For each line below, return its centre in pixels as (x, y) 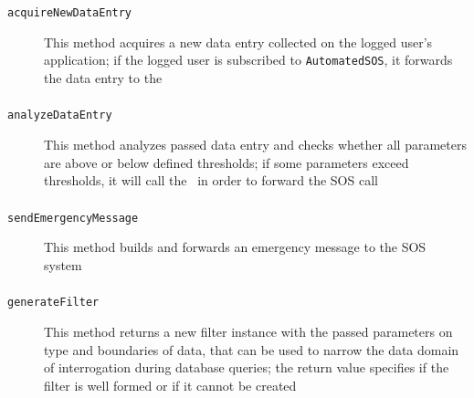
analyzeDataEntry (60, 115)
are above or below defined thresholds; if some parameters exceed (226, 162)
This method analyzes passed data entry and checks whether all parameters (255, 144)
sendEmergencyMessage (73, 218)
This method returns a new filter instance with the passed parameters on (248, 332)
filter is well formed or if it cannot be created (170, 385)
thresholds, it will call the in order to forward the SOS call (211, 180)
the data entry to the (103, 77)
